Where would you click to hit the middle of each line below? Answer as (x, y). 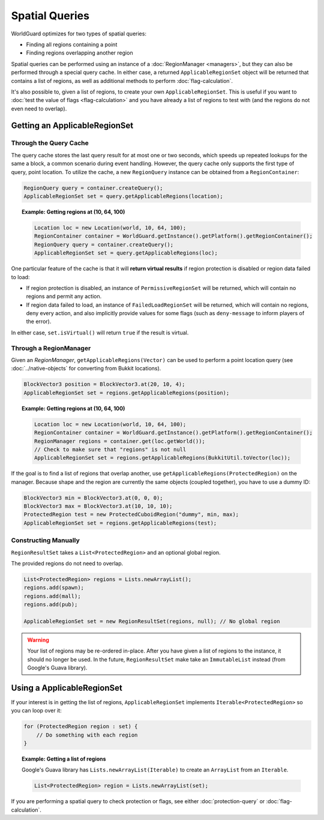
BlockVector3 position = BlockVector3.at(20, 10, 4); (104, 384)
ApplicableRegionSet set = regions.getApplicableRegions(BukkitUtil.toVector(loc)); (162, 458)
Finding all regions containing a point (72, 44)
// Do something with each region (87, 735)
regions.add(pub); (51, 604)
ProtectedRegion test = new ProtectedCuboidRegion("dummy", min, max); (131, 514)
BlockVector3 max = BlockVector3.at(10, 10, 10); (98, 506)
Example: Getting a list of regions (64, 759)
